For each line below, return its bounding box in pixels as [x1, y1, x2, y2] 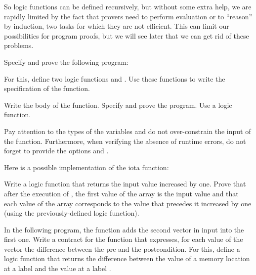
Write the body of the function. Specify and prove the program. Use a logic [4, 99, 232, 110]
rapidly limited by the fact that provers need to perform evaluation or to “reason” [4, 11, 253, 21]
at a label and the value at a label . [4, 263, 111, 274]
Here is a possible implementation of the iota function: [4, 162, 169, 172]
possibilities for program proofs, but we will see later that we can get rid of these [4, 30, 249, 41]
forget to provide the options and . [4, 145, 109, 156]
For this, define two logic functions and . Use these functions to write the [4, 73, 225, 84]
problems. [4, 40, 34, 50]
